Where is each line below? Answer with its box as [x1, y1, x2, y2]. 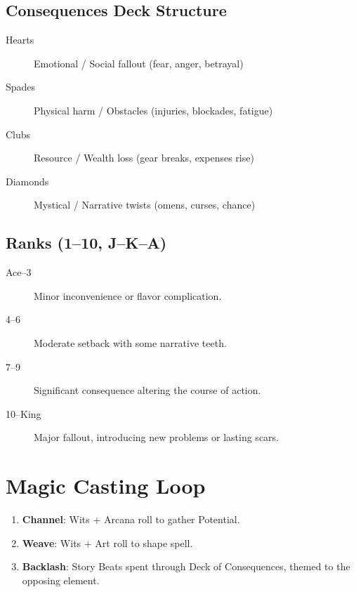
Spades [6, 79, 36, 94]
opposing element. [22, 572, 100, 587]
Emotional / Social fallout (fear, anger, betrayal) [34, 55, 244, 70]
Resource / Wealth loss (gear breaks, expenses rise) [34, 150, 254, 165]
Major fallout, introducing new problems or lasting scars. [34, 430, 279, 445]
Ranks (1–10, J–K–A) [6, 232, 167, 254]
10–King [6, 406, 41, 421]
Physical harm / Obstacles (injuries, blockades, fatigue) [34, 103, 273, 117]
